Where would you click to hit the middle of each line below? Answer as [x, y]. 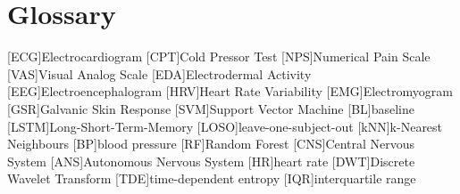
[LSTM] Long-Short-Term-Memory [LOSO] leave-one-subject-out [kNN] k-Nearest [225, 126]
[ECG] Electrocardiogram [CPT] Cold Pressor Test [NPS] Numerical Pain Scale [219, 57]
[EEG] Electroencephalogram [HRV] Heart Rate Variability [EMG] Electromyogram [230, 91]
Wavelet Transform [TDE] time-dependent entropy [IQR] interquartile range [212, 178]
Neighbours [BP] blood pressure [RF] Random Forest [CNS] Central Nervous [211, 144]
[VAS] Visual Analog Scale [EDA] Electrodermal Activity [159, 73]
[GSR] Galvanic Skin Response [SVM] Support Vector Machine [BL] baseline [211, 108]
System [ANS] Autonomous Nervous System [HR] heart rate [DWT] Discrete [211, 161]
